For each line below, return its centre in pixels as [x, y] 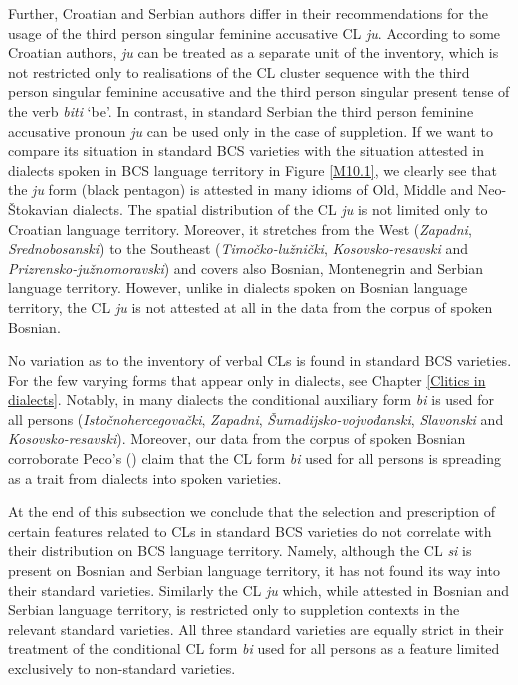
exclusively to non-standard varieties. [122, 668]
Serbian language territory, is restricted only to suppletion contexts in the [234, 609]
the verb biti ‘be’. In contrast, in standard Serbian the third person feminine [241, 110]
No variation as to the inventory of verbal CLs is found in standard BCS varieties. [260, 360]
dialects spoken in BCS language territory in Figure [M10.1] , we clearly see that [252, 169]
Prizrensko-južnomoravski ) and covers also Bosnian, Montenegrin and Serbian [246, 267]
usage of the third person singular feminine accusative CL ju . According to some [254, 32]
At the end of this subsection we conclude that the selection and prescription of [251, 511]
